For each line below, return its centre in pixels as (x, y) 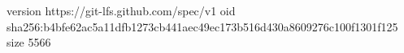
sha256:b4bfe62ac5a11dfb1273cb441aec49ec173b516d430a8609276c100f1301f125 (202, 26)
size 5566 (29, 42)
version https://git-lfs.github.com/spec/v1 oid (121, 10)
